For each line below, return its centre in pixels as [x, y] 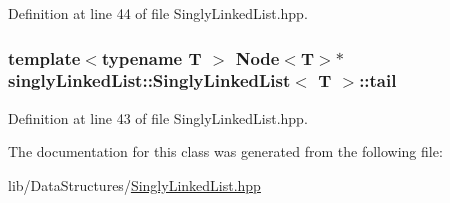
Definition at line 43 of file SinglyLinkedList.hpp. [158, 117]
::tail [378, 80]
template [44, 57]
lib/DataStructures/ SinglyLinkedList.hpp [134, 184]
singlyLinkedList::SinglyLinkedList [149, 80]
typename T [151, 57]
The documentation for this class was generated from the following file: [225, 151]
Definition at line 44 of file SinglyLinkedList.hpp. [158, 13]
